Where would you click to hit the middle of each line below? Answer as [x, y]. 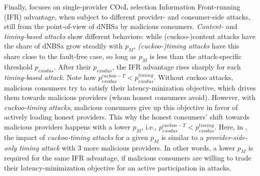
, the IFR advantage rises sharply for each [176, 66]
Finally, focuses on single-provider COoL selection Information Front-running [122, 6]
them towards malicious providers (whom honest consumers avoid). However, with [130, 97]
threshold [18, 66]
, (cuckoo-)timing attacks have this [186, 46]
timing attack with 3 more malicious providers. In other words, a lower [127, 147]
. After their [72, 66]
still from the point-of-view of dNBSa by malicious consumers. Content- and [121, 26]
